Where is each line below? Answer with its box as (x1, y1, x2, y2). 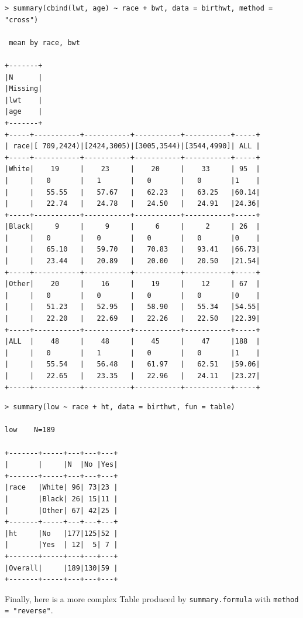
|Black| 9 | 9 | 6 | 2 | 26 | (5, 222, 260, 231)
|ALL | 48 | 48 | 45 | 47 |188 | (5, 337, 260, 346)
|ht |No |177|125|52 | (5, 529, 118, 538)
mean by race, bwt (9, 38, 80, 47)
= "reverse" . (5, 604, 53, 616)
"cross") (5, 15, 39, 24)
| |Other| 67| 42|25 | (5, 506, 118, 515)
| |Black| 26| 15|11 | (5, 494, 118, 503)
